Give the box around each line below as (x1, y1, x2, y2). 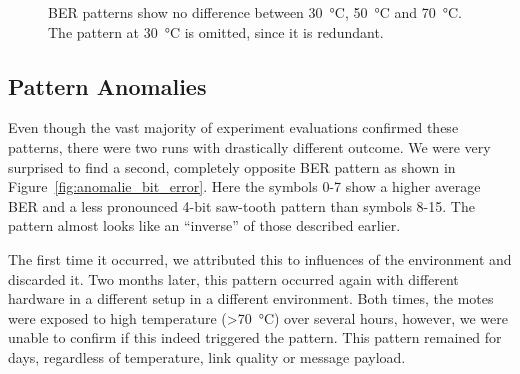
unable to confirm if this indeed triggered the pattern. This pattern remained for (8, 327, 502, 348)
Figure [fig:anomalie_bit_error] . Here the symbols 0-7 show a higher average (8, 176, 481, 197)
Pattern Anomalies (8, 70, 207, 101)
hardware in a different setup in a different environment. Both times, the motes (8, 288, 494, 309)
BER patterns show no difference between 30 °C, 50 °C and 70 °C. (48, 2, 462, 22)
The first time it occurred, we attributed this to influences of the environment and (8, 248, 512, 269)
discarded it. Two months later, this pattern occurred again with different (8, 268, 459, 289)
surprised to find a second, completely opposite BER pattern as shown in (8, 156, 456, 177)
